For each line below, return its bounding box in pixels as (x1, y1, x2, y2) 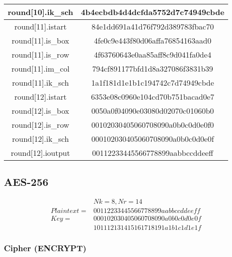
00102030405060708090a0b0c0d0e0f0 (91, 119, 214, 130)
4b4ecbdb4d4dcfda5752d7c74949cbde (81, 6, 225, 17)
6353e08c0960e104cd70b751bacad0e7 (91, 91, 215, 102)
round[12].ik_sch (12, 133, 69, 144)
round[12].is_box (12, 105, 69, 116)
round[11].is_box (12, 35, 69, 46)
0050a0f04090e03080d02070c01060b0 (91, 105, 214, 116)
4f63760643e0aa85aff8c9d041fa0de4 (94, 49, 212, 60)
